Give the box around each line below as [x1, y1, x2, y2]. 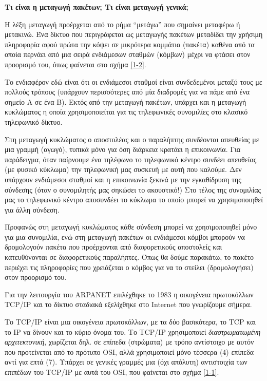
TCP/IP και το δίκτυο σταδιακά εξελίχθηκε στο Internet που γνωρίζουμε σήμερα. [5, 299, 252, 310]
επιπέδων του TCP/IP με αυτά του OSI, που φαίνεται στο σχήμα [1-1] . [5, 367, 219, 377]
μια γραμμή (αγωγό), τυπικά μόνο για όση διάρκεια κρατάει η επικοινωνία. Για [5, 144, 241, 155]
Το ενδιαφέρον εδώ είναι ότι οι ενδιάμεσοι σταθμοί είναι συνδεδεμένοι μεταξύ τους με [5, 76, 262, 87]
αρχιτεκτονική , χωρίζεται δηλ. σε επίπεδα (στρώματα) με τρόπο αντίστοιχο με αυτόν [5, 336, 254, 347]
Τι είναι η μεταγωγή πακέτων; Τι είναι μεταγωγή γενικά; [5, 2, 188, 12]
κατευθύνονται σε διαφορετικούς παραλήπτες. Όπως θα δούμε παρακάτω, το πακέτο [5, 252, 254, 262]
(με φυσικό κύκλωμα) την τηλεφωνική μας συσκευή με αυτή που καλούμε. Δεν [5, 164, 242, 175]
